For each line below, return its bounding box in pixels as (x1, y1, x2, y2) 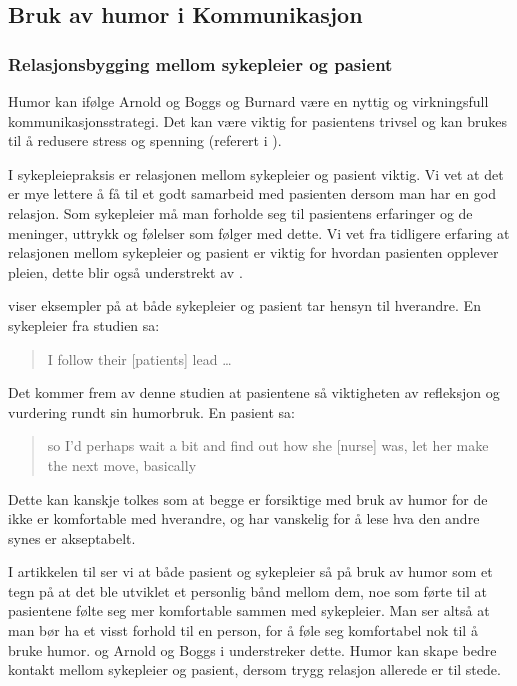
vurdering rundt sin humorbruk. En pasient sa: (8, 401, 295, 422)
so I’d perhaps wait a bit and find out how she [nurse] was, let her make (47, 435, 489, 456)
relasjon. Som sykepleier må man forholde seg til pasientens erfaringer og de (8, 202, 473, 223)
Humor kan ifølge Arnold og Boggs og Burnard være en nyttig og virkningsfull (8, 91, 489, 111)
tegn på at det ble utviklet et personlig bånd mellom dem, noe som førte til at (8, 580, 487, 601)
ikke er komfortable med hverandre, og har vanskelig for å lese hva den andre (8, 508, 480, 529)
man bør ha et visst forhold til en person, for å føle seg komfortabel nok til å (8, 620, 478, 641)
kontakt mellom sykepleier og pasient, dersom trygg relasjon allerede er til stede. (8, 659, 501, 680)
